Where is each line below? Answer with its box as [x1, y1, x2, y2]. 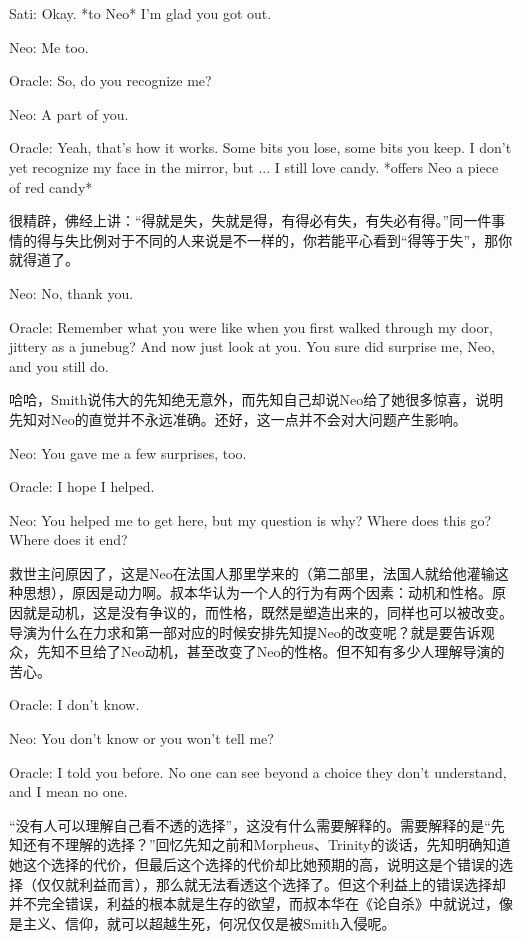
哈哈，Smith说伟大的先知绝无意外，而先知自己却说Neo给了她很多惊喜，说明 [9, 389, 504, 410]
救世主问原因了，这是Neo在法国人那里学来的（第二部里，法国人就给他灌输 [9, 562, 495, 583]
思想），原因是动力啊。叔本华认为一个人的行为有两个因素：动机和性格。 [22, 582, 492, 603]
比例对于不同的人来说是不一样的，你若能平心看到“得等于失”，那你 [78, 229, 513, 250]
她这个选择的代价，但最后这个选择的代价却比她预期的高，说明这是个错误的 [9, 854, 499, 874]
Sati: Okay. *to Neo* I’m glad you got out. [9, 3, 272, 23]
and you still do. [9, 355, 109, 376]
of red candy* [9, 176, 93, 197]
